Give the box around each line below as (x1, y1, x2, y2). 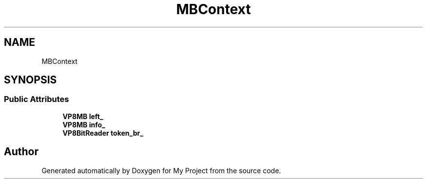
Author (4, 145, 39, 158)
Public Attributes (4, 94, 69, 104)
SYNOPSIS (4, 74, 57, 86)
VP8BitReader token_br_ (62, 128, 143, 137)
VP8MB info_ (62, 120, 105, 129)
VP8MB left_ (62, 112, 103, 121)
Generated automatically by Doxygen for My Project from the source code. (41, 166, 281, 175)
